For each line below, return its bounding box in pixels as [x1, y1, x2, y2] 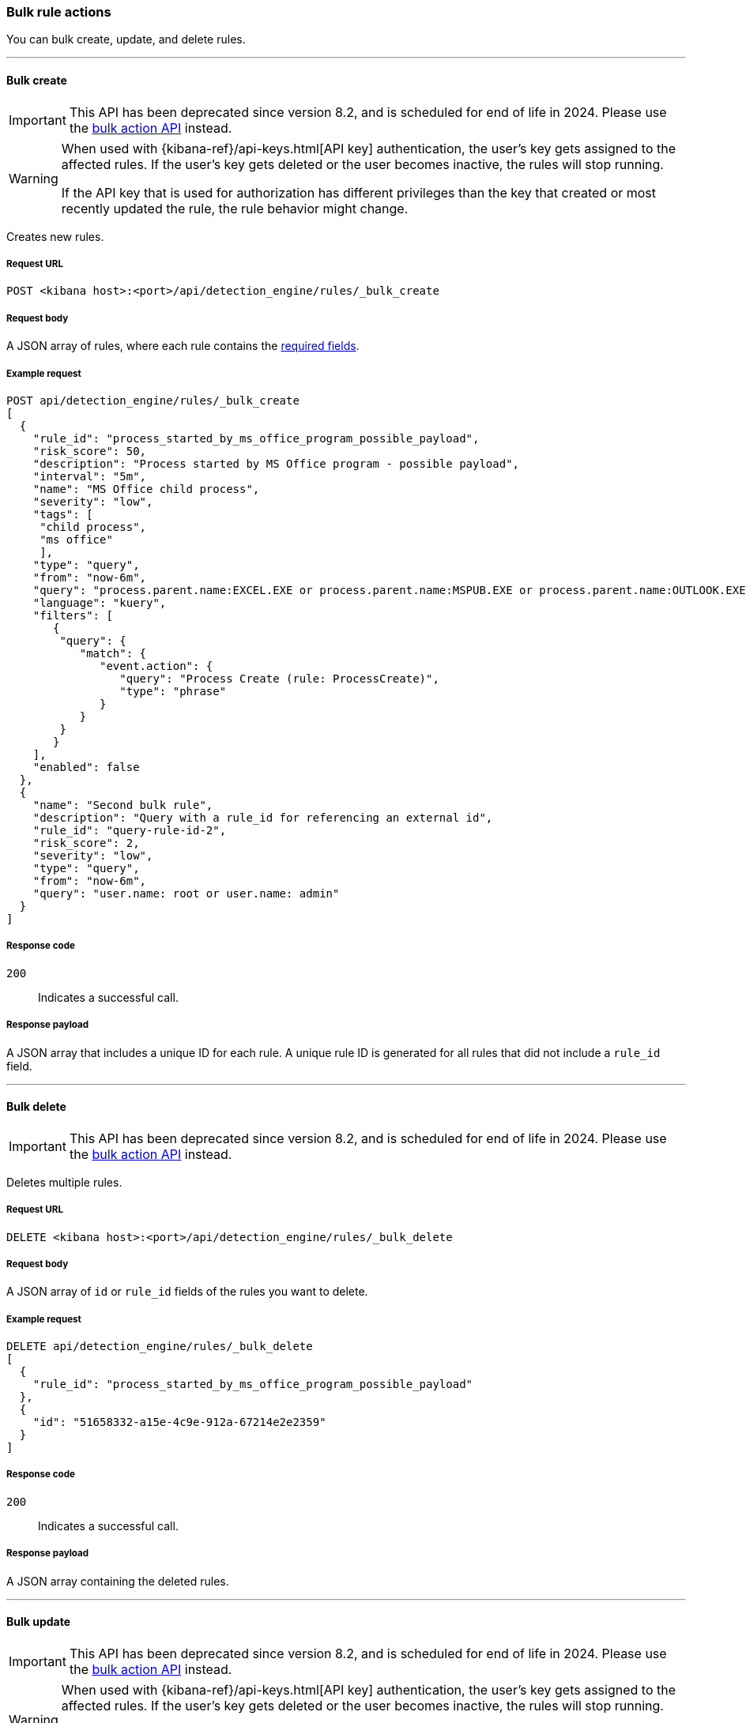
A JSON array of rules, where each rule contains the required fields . [6, 339, 360, 353]
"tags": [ [32, 507, 93, 521]
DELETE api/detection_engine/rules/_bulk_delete [6, 1340, 313, 1353]
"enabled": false [32, 760, 140, 773]
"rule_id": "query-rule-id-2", [32, 823, 227, 837]
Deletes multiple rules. [6, 1175, 122, 1189]
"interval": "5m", [32, 469, 147, 483]
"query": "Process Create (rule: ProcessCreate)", [119, 672, 439, 685]
